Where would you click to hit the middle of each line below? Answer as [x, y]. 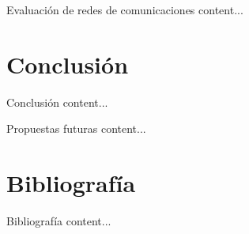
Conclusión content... [57, 102]
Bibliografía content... [59, 221]
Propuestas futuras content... [76, 128]
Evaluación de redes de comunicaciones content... [125, 9]
